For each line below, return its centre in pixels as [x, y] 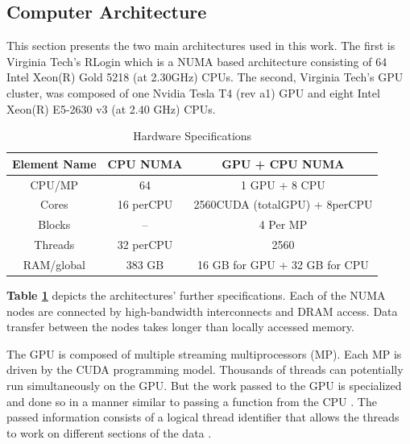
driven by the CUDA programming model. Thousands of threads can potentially [205, 369]
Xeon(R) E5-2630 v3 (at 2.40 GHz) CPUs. [111, 108]
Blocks [54, 224]
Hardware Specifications [193, 136]
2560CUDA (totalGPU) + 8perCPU [283, 204]
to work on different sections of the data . [109, 432]
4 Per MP [283, 224]
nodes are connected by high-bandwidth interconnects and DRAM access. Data [202, 311]
